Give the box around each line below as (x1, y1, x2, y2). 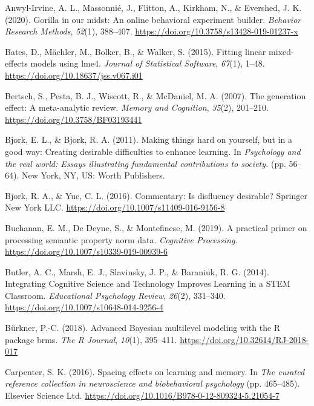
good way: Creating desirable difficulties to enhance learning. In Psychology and (5, 145, 301, 157)
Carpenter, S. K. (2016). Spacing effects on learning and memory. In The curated (5, 365, 305, 378)
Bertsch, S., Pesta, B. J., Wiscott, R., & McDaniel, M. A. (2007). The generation (5, 89, 306, 102)
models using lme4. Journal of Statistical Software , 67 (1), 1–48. (30, 57, 265, 70)
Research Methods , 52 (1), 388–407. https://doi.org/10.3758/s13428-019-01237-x (5, 25, 298, 38)
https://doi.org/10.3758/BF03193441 (5, 113, 142, 125)
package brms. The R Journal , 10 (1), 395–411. (5, 333, 177, 345)
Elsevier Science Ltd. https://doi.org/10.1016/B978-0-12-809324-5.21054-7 (5, 389, 280, 402)
